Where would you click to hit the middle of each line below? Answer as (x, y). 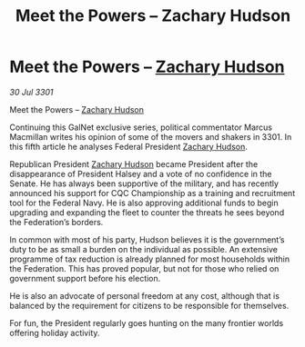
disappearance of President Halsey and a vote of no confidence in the (141, 173)
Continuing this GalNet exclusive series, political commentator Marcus (141, 127)
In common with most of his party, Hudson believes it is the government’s (147, 239)
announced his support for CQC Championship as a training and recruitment (152, 193)
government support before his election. (85, 278)
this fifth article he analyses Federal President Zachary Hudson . (129, 146)
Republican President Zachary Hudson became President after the (134, 164)
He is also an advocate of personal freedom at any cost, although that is (145, 295)
